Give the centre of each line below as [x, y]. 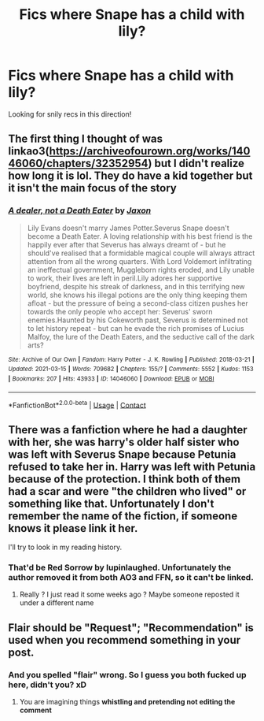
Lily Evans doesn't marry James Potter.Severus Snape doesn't [128, 228]
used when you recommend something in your [125, 640]
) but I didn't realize [196, 164]
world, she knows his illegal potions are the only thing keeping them [137, 295]
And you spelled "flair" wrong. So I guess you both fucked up [127, 675]
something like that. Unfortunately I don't [111, 503]
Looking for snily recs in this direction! [70, 114]
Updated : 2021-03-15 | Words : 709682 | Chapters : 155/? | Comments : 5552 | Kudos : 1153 [131, 369]
